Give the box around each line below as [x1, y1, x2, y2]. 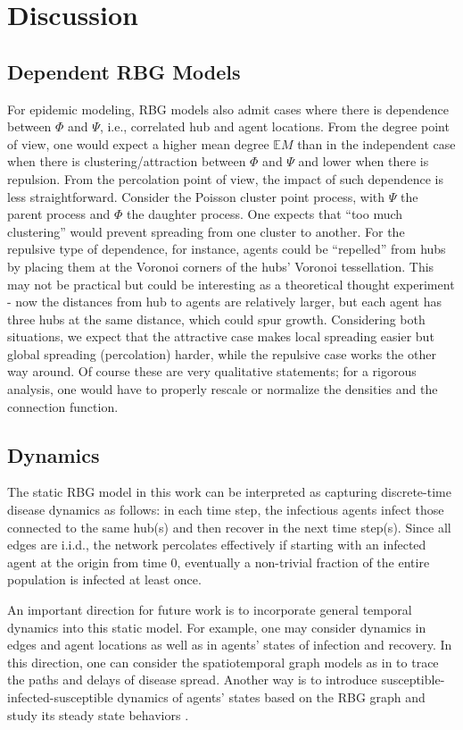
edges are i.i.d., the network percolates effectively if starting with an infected [7, 535, 426, 554]
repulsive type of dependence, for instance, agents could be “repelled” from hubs [7, 239, 446, 258]
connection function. [7, 397, 119, 415]
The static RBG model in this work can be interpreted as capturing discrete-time [7, 482, 451, 501]
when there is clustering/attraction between [7, 152, 246, 171]
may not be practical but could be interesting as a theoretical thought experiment [7, 274, 455, 293]
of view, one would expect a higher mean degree [7, 134, 269, 153]
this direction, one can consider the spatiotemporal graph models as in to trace [7, 652, 439, 671]
